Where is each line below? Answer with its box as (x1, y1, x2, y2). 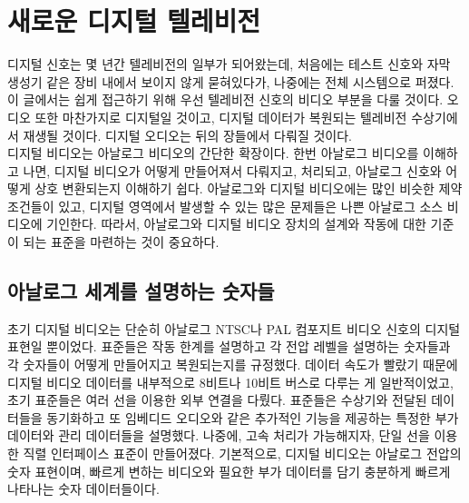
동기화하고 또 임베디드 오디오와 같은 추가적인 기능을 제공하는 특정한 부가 (46, 408, 459, 427)
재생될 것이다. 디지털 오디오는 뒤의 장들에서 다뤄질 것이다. (23, 125, 352, 144)
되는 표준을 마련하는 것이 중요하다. (23, 232, 220, 251)
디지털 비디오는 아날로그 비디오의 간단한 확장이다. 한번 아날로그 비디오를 (7, 143, 419, 163)
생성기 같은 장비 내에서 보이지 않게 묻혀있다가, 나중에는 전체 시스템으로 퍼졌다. (7, 72, 454, 91)
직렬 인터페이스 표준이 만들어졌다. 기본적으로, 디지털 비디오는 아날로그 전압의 (23, 444, 462, 463)
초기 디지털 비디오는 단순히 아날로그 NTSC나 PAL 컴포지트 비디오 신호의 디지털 (7, 319, 461, 338)
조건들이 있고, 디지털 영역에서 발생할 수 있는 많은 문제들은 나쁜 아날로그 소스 (7, 196, 444, 215)
